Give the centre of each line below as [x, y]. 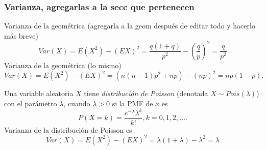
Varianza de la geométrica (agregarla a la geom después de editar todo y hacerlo [130, 26]
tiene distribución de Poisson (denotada [146, 93]
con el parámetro [31, 103]
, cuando [77, 103]
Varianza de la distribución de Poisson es [68, 129]
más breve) [21, 35]
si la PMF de [132, 103]
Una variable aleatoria [39, 93]
